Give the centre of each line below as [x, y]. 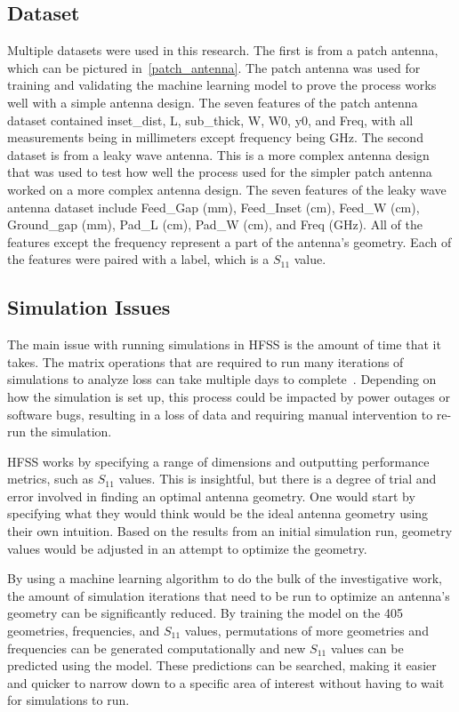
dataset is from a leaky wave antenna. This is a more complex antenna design [218, 154]
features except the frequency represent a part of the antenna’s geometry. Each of [229, 241]
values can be [367, 648]
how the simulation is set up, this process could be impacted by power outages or [229, 396]
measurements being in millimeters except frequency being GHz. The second [215, 137]
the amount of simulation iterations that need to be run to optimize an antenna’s [229, 595]
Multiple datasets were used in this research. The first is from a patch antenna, [223, 50]
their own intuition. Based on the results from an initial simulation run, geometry [230, 531]
